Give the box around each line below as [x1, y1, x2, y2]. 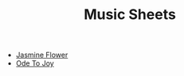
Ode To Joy [15, 59, 54, 68]
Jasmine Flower [15, 50, 69, 60]
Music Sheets [83, 6, 177, 24]
